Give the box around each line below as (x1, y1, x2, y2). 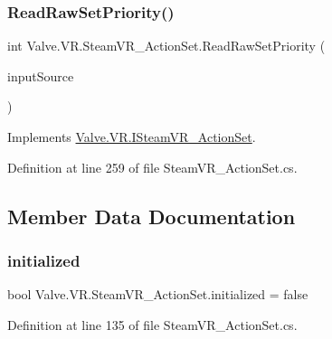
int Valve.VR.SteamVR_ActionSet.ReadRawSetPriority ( (7, 36, 326, 55)
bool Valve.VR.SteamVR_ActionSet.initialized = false (7, 285, 308, 304)
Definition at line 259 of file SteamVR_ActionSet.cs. (7, 157, 298, 176)
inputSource (7, 66, 74, 85)
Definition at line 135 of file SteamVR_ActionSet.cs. (7, 315, 298, 334)
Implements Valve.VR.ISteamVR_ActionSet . (7, 127, 256, 146)
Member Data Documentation (7, 202, 296, 230)
